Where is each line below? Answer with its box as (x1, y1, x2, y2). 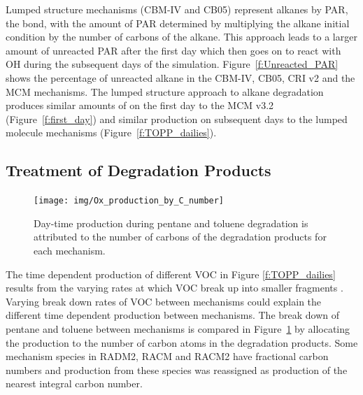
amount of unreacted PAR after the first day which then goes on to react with (6, 43, 341, 57)
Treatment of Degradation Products (6, 159, 271, 181)
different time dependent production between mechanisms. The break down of (6, 308, 340, 322)
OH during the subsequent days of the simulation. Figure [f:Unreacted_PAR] (6, 57, 339, 71)
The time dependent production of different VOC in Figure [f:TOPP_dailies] (6, 266, 336, 281)
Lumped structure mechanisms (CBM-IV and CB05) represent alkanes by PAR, (6, 2, 348, 16)
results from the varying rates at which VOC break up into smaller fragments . (6, 280, 343, 295)
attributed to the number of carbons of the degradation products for (34, 229, 327, 244)
